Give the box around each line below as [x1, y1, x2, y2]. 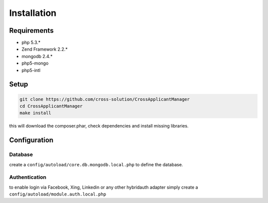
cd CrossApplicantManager [19, 103, 83, 109]
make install [19, 110, 52, 116]
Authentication [9, 174, 47, 181]
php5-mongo [21, 60, 49, 67]
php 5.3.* [21, 40, 41, 46]
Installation [9, 7, 57, 18]
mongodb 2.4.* [21, 53, 53, 59]
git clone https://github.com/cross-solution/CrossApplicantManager [19, 96, 190, 102]
